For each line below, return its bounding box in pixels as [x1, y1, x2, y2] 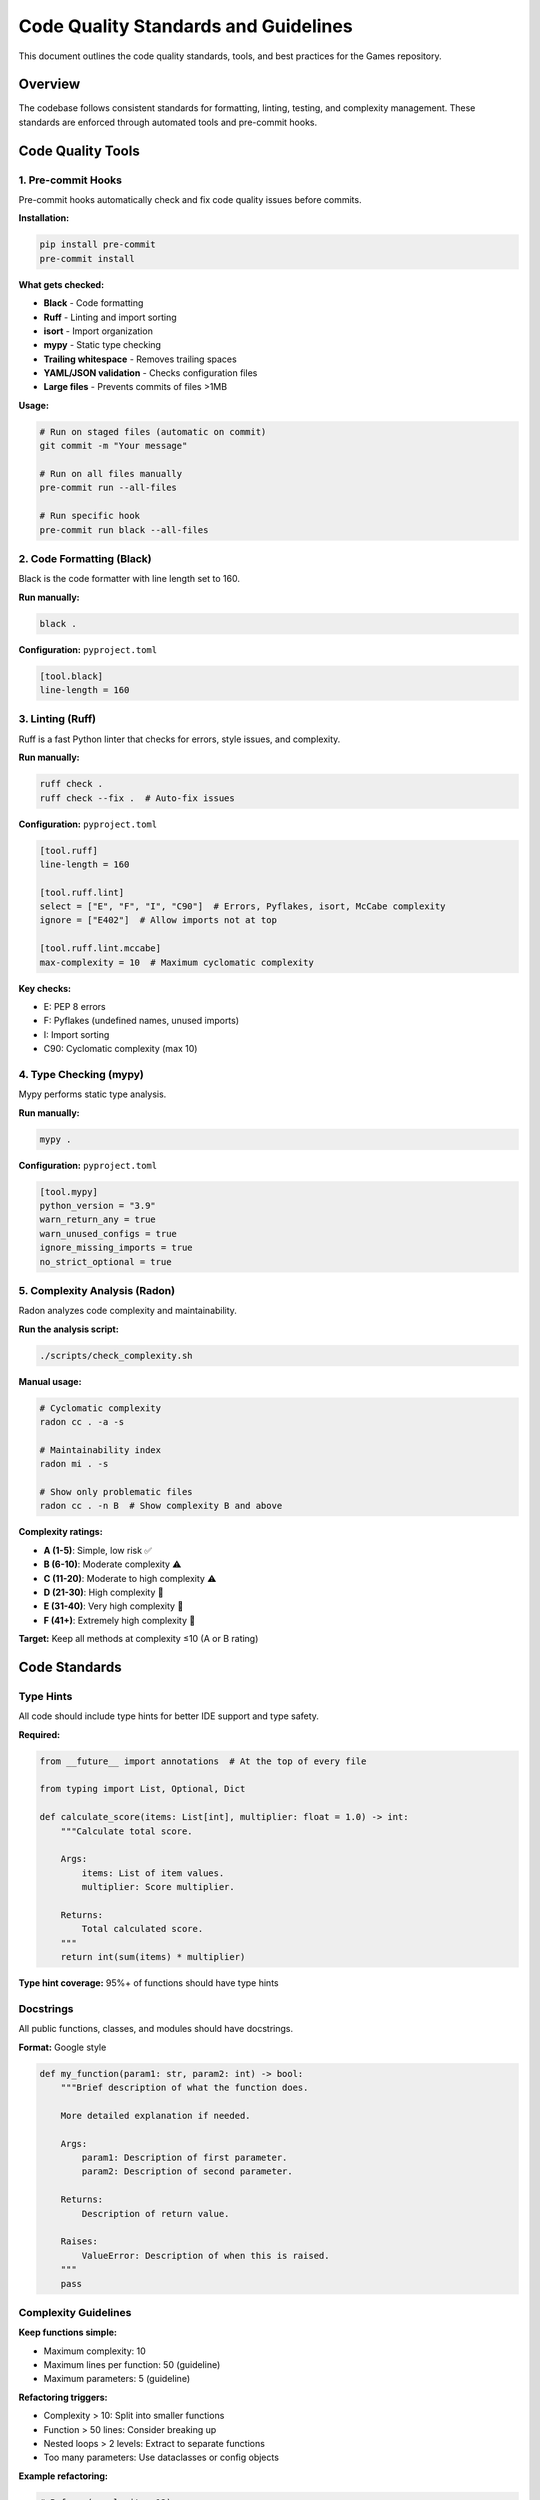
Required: [18, 1728, 60, 1740]
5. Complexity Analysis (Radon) [18, 1284, 175, 1297]
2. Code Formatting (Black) [18, 551, 152, 565]
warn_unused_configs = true [39, 1228, 177, 1239]
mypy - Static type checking [43, 339, 162, 351]
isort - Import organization [43, 325, 154, 337]
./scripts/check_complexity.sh [39, 1350, 194, 1361]
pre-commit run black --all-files [39, 524, 209, 535]
